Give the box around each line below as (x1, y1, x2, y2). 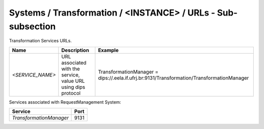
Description (61, 47, 89, 54)
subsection (9, 21, 56, 32)
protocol (61, 90, 81, 96)
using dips (61, 83, 86, 90)
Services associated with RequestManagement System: (9, 99, 122, 105)
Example (98, 47, 119, 54)
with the (61, 65, 80, 72)
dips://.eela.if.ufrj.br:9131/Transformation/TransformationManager (98, 74, 249, 81)
